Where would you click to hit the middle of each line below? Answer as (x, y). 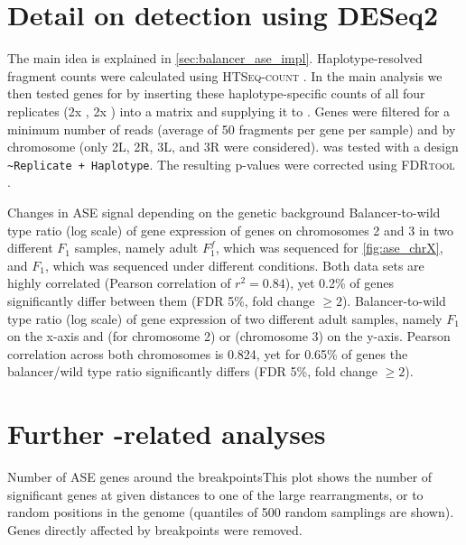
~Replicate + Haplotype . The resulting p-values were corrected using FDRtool (231, 164)
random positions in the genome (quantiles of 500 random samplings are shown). (231, 512)
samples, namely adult (136, 248)
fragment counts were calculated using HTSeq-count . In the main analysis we (225, 75)
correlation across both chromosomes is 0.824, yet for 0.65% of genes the (208, 353)
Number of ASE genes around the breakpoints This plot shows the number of (220, 476)
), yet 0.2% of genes (339, 283)
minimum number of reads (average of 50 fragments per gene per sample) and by (232, 129)
